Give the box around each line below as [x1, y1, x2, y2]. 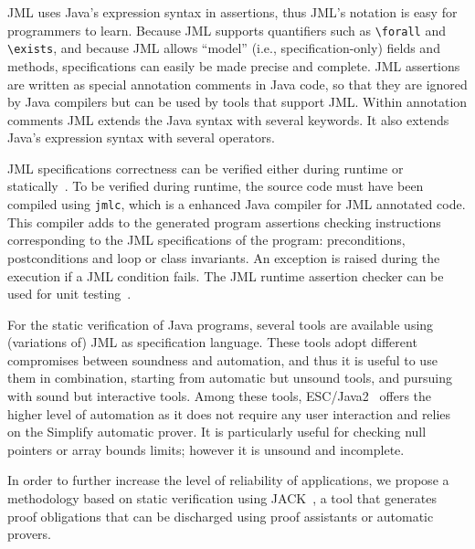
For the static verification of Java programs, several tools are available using [7, 314, 434, 333]
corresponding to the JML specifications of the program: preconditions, [7, 230, 406, 249]
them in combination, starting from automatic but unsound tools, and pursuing [7, 368, 453, 387]
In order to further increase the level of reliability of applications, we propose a [7, 470, 449, 490]
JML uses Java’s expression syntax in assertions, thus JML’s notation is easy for [7, 3, 458, 21]
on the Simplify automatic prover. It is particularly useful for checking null [7, 422, 427, 441]
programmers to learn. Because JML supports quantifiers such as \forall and [7, 20, 447, 39]
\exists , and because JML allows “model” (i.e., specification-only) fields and [7, 38, 440, 58]
